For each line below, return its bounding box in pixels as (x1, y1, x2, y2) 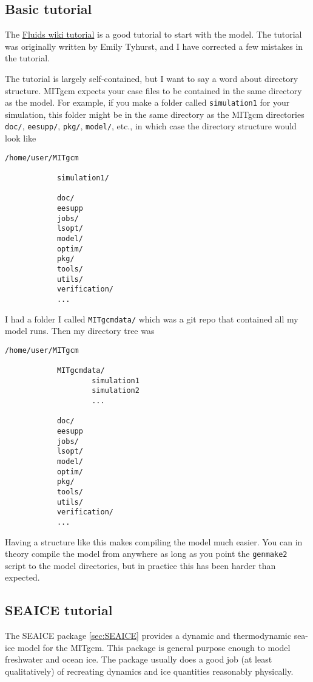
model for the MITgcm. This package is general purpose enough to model (17, 641, 291, 653)
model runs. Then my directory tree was (5, 324, 155, 337)
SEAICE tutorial (5, 601, 113, 619)
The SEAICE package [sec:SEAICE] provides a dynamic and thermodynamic (5, 629, 291, 642)
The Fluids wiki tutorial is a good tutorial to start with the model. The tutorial (5, 28, 302, 41)
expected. (5, 571, 40, 584)
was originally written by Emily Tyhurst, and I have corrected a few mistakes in (5, 39, 303, 52)
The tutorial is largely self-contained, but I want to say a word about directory (5, 72, 298, 84)
